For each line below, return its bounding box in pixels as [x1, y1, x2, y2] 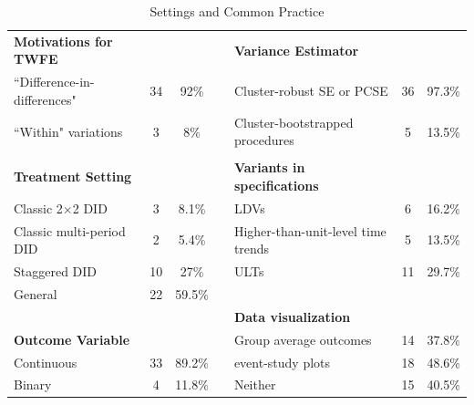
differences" [14, 89, 77, 109]
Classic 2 [14, 198, 63, 217]
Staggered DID [14, 262, 98, 281]
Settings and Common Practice [149, 2, 325, 20]
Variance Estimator [233, 40, 359, 59]
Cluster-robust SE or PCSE [233, 81, 388, 100]
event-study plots [233, 352, 331, 371]
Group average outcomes [233, 329, 372, 348]
